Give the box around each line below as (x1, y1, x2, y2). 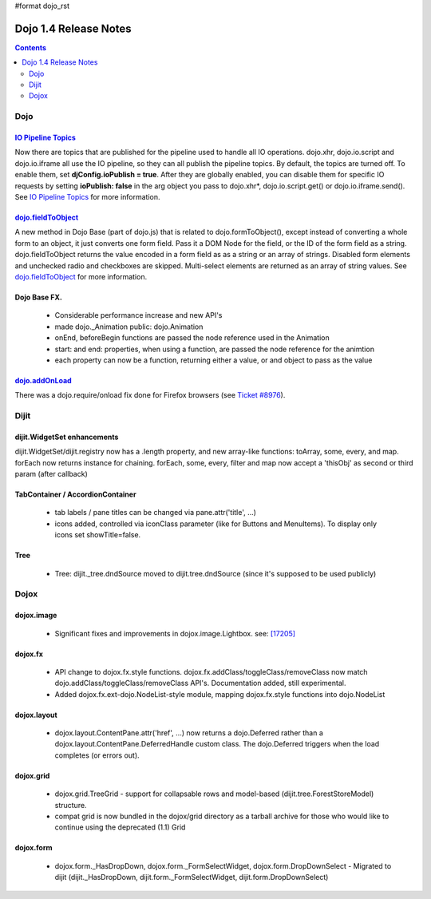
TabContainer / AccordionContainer (14, 489, 136, 499)
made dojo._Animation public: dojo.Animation (54, 322, 204, 331)
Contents (14, 42, 47, 52)
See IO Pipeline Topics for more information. (14, 192, 160, 201)
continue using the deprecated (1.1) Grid (54, 822, 186, 832)
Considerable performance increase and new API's (54, 311, 223, 320)
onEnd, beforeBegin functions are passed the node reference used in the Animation (54, 333, 330, 343)
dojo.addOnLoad (14, 375, 72, 385)
